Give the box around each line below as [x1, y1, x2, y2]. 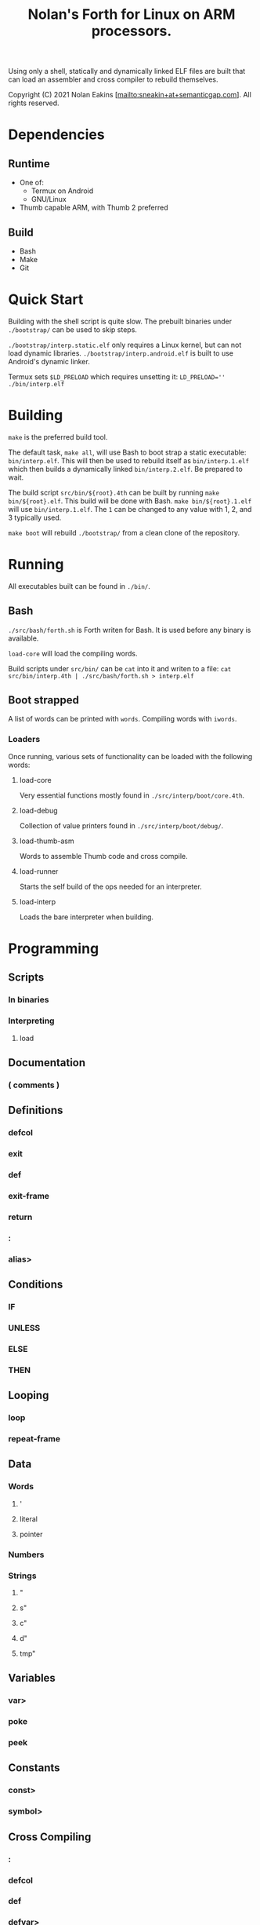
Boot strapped [8, 693, 80, 707]
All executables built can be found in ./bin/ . [8, 581, 151, 590]
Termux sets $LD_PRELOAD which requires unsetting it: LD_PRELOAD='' [8, 371, 226, 382]
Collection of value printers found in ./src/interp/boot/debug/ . [19, 820, 224, 830]
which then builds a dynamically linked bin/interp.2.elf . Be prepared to [8, 464, 243, 473]
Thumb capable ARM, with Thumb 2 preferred [19, 203, 168, 213]
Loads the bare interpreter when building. [19, 912, 154, 922]
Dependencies [8, 126, 105, 144]
